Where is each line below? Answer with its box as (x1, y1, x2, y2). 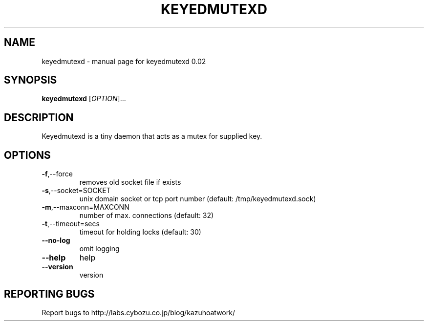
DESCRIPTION (4, 111, 74, 124)
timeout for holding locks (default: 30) (79, 228, 201, 237)
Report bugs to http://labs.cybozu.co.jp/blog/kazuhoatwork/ (42, 308, 235, 317)
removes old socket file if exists (79, 178, 181, 187)
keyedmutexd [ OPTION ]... (42, 94, 126, 103)
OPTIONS (4, 149, 51, 161)
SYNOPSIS (4, 74, 57, 87)
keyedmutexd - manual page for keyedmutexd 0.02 (42, 57, 206, 65)
